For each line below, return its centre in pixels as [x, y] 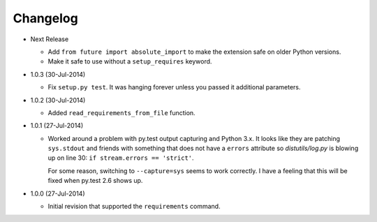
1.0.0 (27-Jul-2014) [58, 193]
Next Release [50, 39]
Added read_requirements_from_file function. [121, 112]
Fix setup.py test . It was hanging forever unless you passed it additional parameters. [174, 87]
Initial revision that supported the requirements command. [134, 207]
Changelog [45, 18]
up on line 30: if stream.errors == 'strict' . [121, 158]
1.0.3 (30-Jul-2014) [58, 74]
